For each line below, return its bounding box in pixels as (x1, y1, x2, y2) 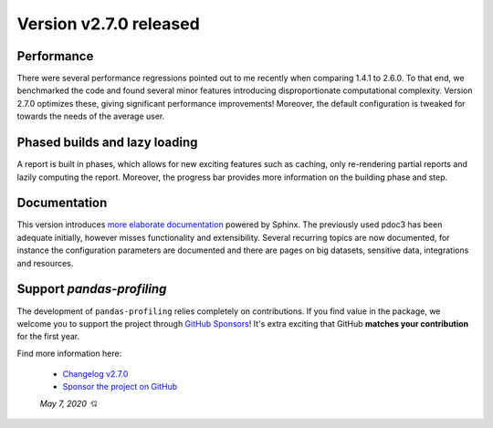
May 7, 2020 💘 (39, 398, 98, 409)
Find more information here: (16, 348, 122, 359)
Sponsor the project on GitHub (62, 381, 178, 392)
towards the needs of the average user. (16, 110, 165, 122)
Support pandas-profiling (16, 281, 167, 297)
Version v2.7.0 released (16, 14, 200, 34)
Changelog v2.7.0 (62, 369, 129, 380)
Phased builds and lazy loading (16, 135, 198, 151)
